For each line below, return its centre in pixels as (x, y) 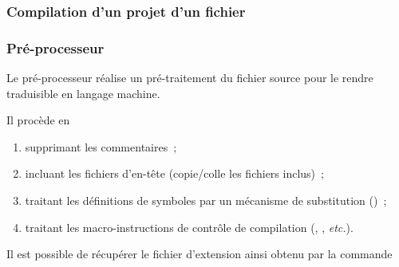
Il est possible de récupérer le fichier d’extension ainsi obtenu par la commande (199, 254)
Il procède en (38, 120)
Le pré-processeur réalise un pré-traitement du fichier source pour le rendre (190, 78)
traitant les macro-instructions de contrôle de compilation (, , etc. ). (189, 227)
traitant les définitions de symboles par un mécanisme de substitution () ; (206, 200)
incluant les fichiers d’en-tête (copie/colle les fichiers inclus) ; (174, 173)
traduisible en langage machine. (83, 93)
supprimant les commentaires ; (101, 146)
